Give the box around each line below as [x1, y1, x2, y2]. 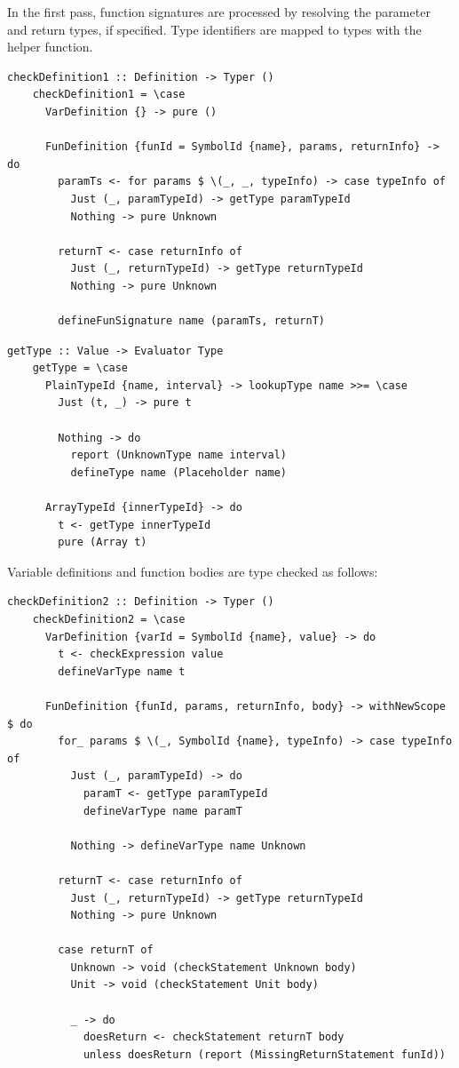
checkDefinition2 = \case [32, 613, 186, 626]
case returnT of [58, 944, 154, 957]
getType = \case [32, 362, 129, 375]
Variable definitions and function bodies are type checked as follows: [7, 562, 378, 580]
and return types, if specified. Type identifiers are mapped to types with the [7, 20, 422, 38]
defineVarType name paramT [83, 804, 242, 817]
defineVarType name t [58, 665, 186, 678]
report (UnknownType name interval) [70, 449, 287, 462]
